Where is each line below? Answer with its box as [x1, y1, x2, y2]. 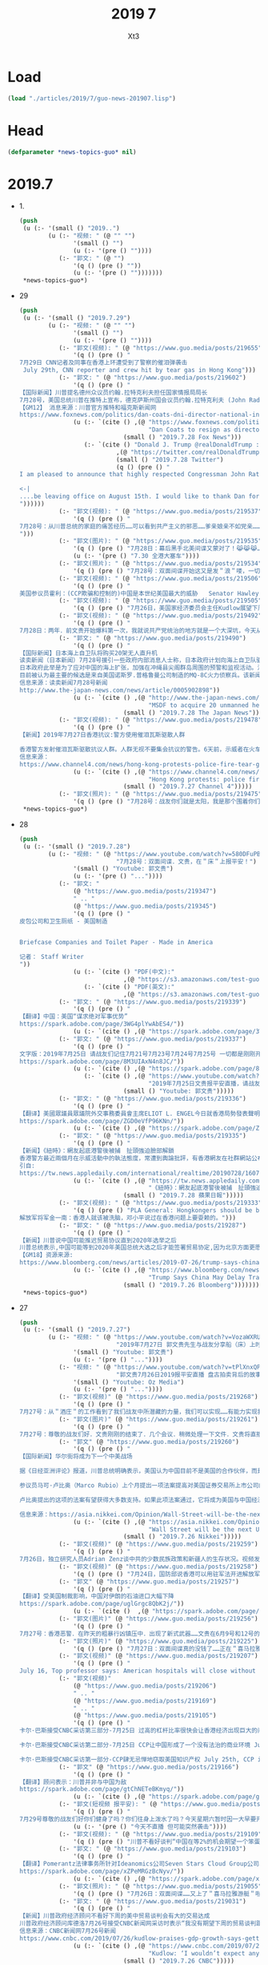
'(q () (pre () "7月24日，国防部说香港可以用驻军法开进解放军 [73, 1570, 261, 1578]
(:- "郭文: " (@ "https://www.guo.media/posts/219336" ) [58, 1094, 247, 1102]
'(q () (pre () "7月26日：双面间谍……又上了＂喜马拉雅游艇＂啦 [73, 1890, 262, 1898]
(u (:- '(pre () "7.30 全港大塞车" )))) [73, 552, 200, 560]
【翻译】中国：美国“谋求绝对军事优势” [18, 1013, 129, 1021]
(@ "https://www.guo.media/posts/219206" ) [73, 1681, 217, 1690]
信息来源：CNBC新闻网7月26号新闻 [18, 1927, 117, 1935]
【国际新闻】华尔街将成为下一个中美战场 [18, 1453, 133, 1461]
